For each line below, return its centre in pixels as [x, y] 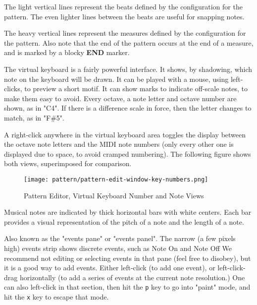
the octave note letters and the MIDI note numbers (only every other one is [119, 144]
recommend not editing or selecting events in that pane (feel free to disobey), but [128, 258]
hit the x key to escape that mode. [56, 296]
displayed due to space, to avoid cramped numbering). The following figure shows [128, 153]
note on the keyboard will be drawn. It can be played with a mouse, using [116, 79]
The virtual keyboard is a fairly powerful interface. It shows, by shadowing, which [128, 69]
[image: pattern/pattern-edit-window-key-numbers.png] [116, 179]
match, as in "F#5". [34, 117]
